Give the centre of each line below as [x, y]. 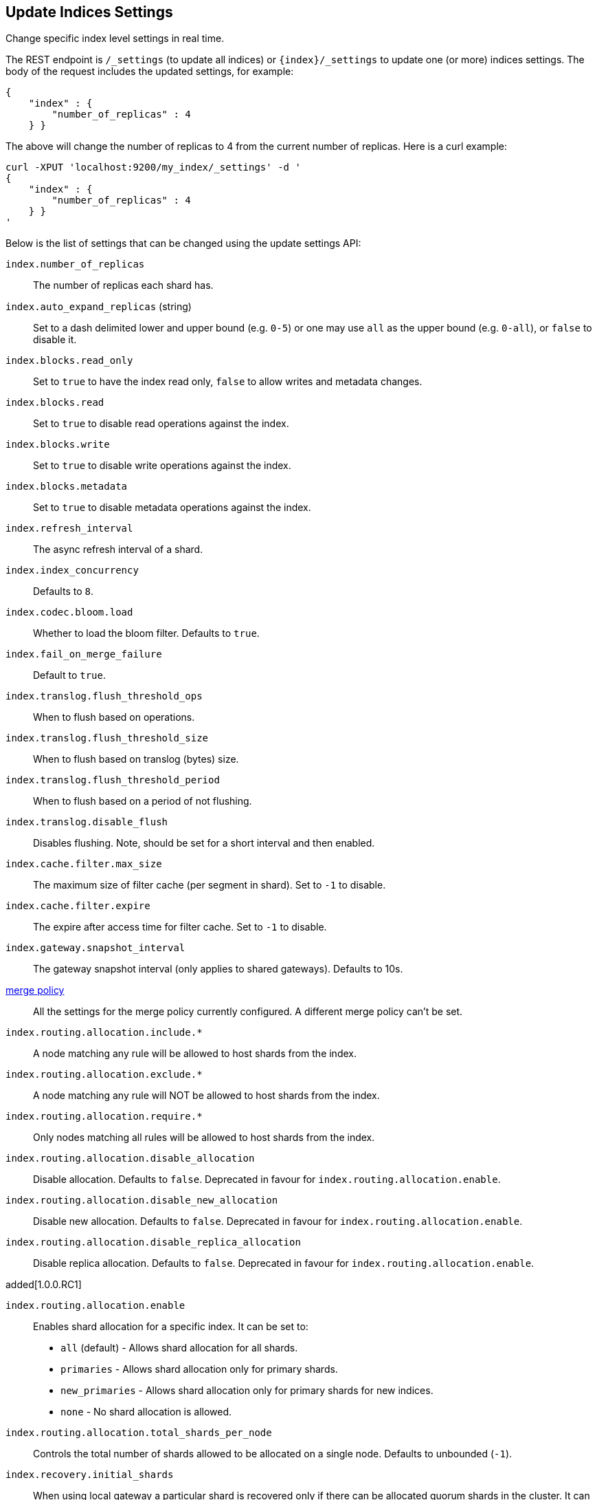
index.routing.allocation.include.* [104, 1033]
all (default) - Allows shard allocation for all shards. [179, 1348]
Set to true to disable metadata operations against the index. [172, 508]
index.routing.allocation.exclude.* [104, 1075]
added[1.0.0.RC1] [44, 1285]
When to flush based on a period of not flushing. [143, 801]
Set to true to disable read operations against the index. [161, 424]
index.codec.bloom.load [69, 612]
